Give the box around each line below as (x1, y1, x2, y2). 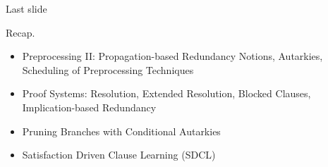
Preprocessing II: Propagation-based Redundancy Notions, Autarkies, (22, 49, 323, 63)
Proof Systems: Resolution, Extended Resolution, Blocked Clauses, (22, 86, 311, 101)
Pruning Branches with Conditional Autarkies (22, 123, 221, 138)
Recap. (6, 25, 35, 39)
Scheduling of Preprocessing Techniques (22, 62, 194, 77)
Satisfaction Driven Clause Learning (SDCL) (22, 147, 216, 162)
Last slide (6, 1, 47, 16)
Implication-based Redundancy (22, 99, 157, 114)
